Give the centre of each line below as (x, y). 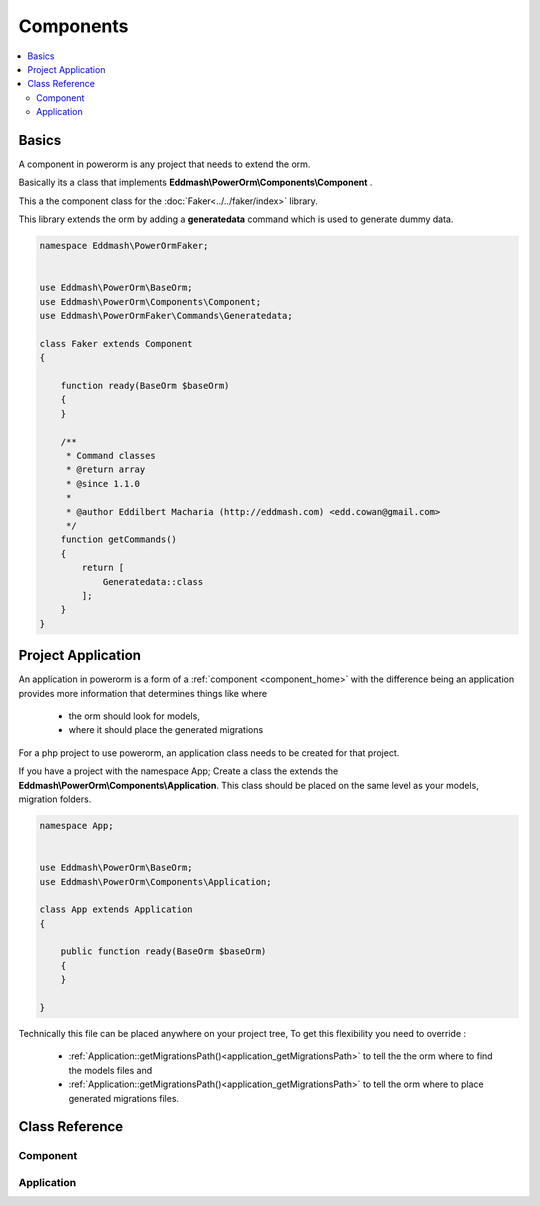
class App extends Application (116, 909)
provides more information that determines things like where (143, 693)
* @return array (105, 469)
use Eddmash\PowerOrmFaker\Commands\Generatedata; (166, 316)
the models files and (110, 1070)
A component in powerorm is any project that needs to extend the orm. (164, 164)
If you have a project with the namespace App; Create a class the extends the (178, 771)
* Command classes (111, 456)
